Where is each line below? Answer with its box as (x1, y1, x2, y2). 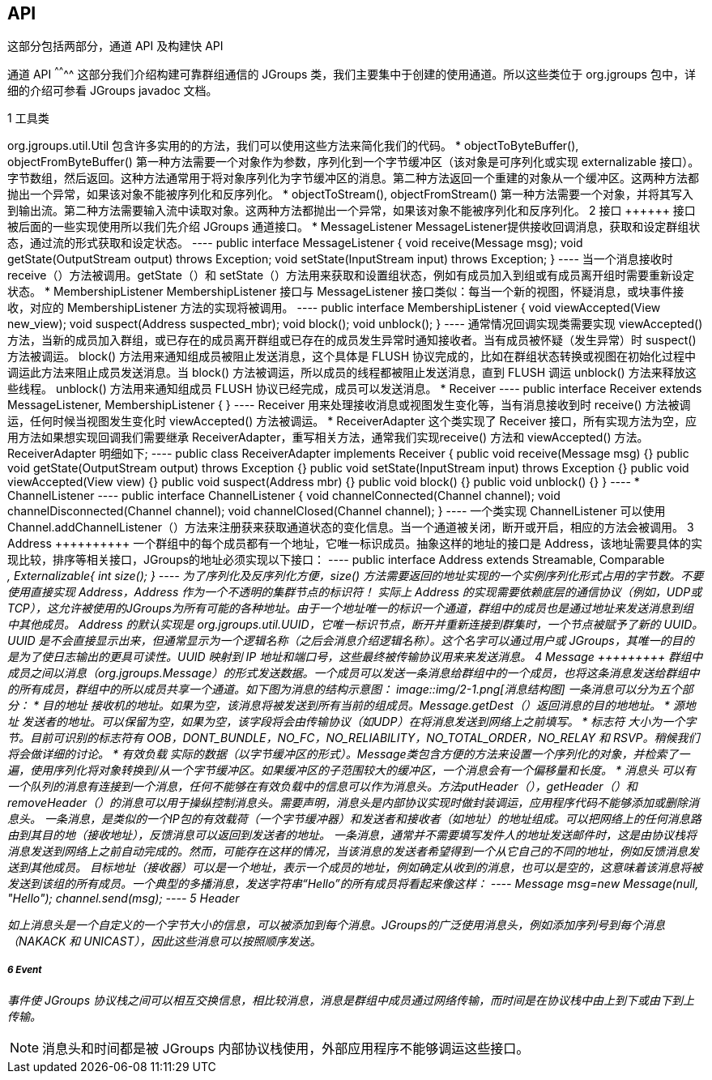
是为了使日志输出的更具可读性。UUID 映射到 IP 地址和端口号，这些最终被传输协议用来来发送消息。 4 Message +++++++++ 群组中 (7, 650, 703, 664)
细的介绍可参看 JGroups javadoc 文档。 (7, 83, 218, 98)
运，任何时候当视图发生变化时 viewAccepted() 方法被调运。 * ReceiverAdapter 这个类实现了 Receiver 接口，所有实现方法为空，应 (7, 414, 697, 429)
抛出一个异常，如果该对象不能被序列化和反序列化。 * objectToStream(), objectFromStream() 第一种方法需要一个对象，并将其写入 (7, 187, 693, 202)
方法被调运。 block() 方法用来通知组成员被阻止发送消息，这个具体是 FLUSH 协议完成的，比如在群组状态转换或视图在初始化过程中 (7, 349, 696, 364)
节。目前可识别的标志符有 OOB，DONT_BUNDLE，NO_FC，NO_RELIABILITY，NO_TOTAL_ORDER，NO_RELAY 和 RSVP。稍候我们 (7, 731, 700, 745)
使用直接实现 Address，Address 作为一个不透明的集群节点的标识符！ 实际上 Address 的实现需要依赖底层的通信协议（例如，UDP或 (7, 585, 702, 600)
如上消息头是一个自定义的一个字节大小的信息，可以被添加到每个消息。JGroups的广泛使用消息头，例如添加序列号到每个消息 (7, 918, 666, 933)
